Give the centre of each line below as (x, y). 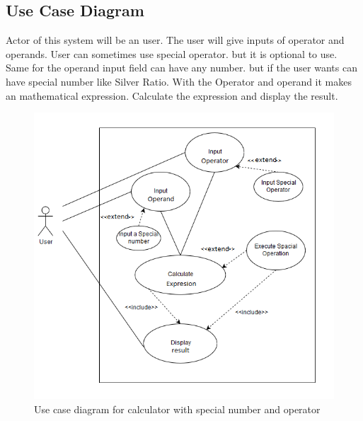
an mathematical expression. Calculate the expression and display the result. (172, 95)
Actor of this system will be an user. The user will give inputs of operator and (175, 40)
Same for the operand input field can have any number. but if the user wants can (181, 68)
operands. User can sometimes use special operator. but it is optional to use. (172, 53)
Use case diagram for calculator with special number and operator (177, 409)
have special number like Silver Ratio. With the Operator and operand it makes (179, 81)
